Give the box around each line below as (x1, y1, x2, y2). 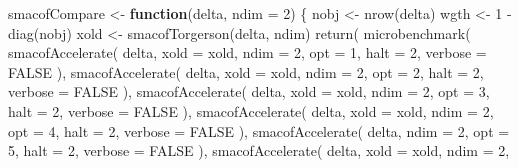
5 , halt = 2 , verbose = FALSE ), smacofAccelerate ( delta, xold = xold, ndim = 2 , (8, 140, 510, 161)
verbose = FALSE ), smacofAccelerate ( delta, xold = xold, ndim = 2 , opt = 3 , (8, 81, 490, 102)
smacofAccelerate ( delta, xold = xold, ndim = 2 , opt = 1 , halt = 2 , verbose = (8, 42, 487, 63)
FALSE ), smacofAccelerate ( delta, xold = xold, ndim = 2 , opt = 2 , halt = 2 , (8, 61, 484, 82)
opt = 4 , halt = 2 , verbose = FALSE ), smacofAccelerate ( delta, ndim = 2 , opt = (8, 120, 510, 141)
